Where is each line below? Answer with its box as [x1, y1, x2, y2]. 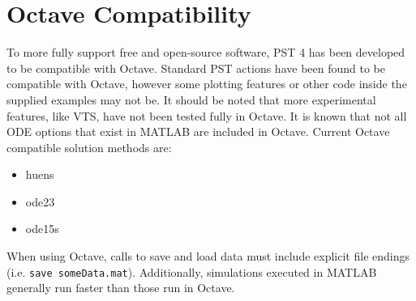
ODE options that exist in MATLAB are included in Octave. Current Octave [6, 123, 390, 140]
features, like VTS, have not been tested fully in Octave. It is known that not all [6, 107, 407, 124]
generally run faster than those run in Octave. [6, 279, 235, 296]
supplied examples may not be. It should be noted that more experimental [6, 91, 376, 108]
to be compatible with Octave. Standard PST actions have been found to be [6, 59, 385, 76]
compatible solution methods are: [6, 138, 172, 155]
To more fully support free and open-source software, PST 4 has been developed [6, 44, 405, 61]
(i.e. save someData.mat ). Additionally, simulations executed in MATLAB [6, 263, 377, 280]
